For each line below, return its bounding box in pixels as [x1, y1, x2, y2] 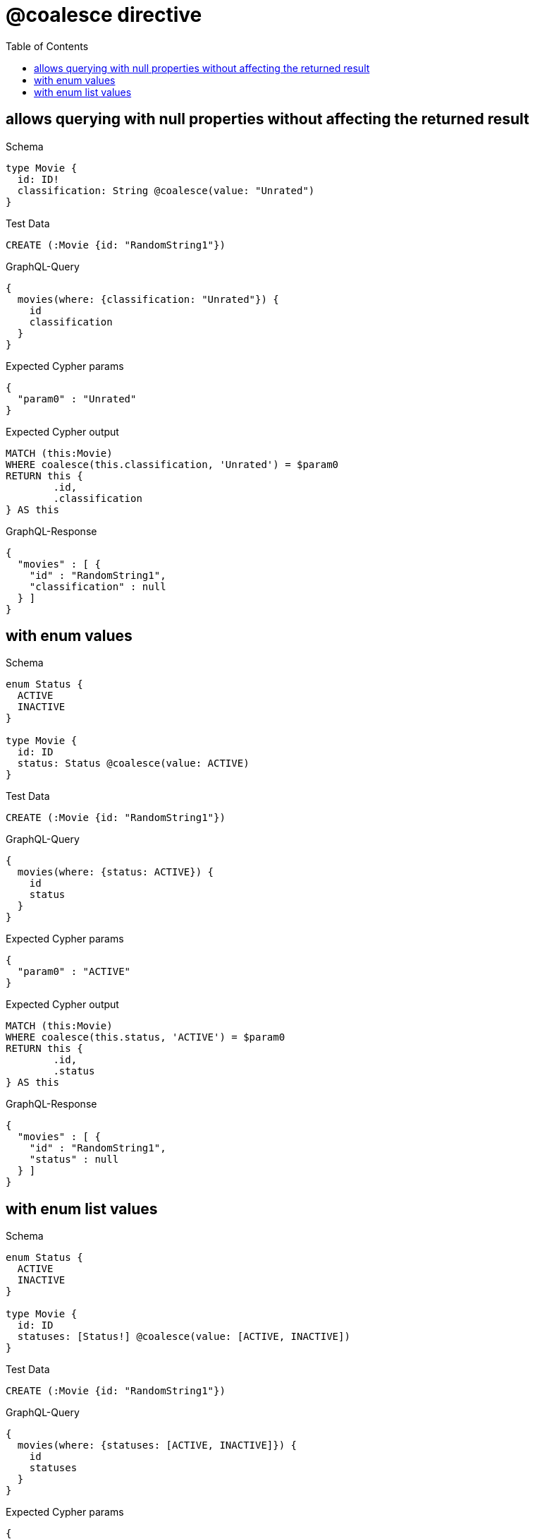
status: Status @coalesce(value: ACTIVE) [17, 757, 250, 769]
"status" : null [29, 1154, 119, 1166]
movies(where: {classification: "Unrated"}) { [17, 293, 279, 305]
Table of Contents [6, 40, 89, 52]
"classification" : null [29, 580, 166, 592]
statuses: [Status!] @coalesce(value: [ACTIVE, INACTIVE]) [17, 1331, 350, 1343]
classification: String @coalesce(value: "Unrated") [17, 184, 315, 196]
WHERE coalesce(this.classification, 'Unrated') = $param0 [6, 458, 339, 470]
